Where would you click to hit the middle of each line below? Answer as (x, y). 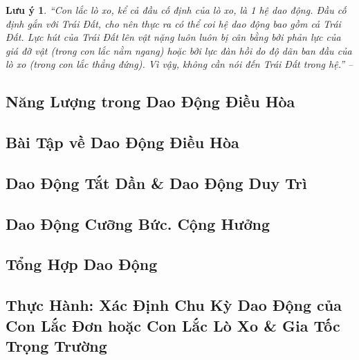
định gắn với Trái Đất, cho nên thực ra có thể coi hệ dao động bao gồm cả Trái (173, 23)
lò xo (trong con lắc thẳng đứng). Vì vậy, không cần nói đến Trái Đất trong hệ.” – (179, 64)
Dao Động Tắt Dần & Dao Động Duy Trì (156, 182)
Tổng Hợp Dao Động (82, 264)
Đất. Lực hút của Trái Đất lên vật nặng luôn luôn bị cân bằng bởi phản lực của (173, 37)
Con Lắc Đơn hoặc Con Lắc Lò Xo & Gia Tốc (173, 325)
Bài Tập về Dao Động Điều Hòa (122, 142)
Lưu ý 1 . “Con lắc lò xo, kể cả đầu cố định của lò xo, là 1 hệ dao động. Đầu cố (176, 10)
